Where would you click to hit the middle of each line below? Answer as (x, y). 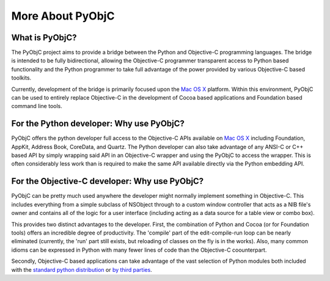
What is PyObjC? (44, 38)
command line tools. (37, 106)
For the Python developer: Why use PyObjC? (98, 124)
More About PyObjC (63, 16)
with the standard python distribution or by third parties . (82, 269)
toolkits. (21, 78)
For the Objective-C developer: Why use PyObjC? (108, 181)
